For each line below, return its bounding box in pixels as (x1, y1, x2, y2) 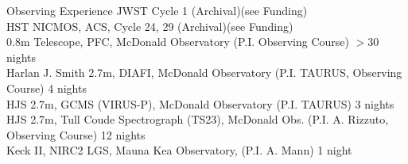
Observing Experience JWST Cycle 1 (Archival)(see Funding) (6, 2, 308, 18)
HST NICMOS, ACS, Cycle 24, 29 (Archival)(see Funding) (6, 17, 293, 34)
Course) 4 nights (6, 79, 87, 96)
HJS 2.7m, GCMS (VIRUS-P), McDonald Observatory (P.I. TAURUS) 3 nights (6, 95, 394, 112)
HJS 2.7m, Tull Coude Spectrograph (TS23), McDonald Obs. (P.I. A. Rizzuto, (6, 111, 389, 128)
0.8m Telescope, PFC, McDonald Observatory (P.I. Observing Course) (6, 33, 349, 50)
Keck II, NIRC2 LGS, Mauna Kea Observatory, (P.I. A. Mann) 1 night (6, 142, 352, 158)
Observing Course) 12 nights (6, 126, 146, 143)
